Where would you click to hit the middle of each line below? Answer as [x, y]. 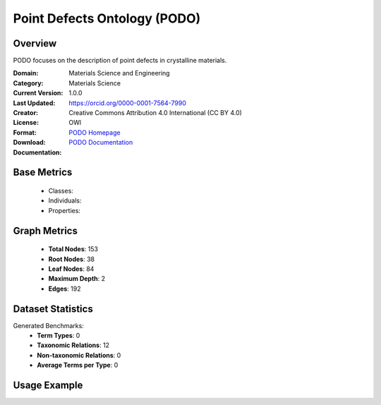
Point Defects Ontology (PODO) [107, 18]
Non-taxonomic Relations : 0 [79, 355]
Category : [28, 83]
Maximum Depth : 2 [77, 279]
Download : [29, 143]
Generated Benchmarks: [48, 325]
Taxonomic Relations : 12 [73, 345]
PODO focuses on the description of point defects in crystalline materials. [120, 61]
